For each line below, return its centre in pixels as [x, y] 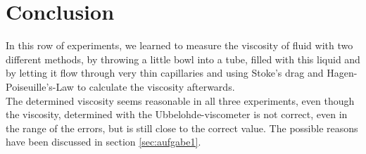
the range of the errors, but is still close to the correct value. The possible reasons [182, 128]
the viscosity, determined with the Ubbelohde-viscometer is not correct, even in [177, 114]
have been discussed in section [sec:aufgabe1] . [103, 142]
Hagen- [342, 73]
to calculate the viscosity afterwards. [156, 86]
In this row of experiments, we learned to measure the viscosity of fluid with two [179, 45]
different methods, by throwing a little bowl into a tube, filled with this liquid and [183, 59]
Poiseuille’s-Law [40, 86]
